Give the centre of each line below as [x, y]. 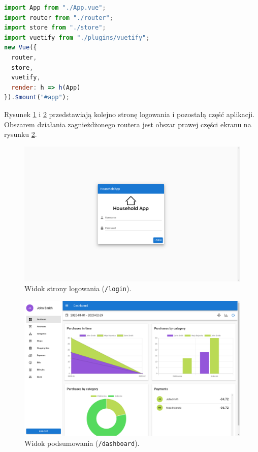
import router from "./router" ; [59, 18]
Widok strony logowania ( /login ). [78, 288]
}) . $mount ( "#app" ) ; [37, 97]
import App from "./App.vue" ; [55, 8]
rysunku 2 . [21, 134]
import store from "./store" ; [55, 28]
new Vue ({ [21, 48]
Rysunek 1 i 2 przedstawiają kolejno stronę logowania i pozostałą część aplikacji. [130, 114]
